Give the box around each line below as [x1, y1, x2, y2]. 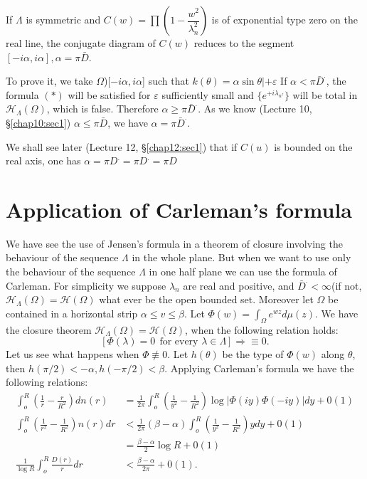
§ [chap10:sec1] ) [6, 115, 71, 130]
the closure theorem [6, 322, 92, 337]
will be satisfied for [68, 87, 151, 102]
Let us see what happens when [6, 347, 139, 362]
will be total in [292, 87, 358, 102]
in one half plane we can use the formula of [149, 264, 337, 279]
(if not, [331, 278, 362, 293]
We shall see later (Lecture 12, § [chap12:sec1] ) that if [6, 139, 238, 154]
